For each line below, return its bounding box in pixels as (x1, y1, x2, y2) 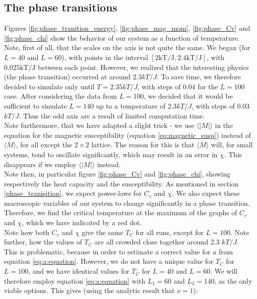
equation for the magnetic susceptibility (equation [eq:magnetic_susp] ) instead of (4, 129, 251, 140)
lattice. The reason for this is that (91, 139, 194, 150)
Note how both (4, 227, 50, 237)
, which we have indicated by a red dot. (22, 217, 142, 228)
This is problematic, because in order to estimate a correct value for (4, 246, 211, 256)
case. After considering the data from (4, 91, 117, 101)
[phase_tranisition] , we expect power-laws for (4, 188, 142, 198)
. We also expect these (172, 188, 240, 198)
